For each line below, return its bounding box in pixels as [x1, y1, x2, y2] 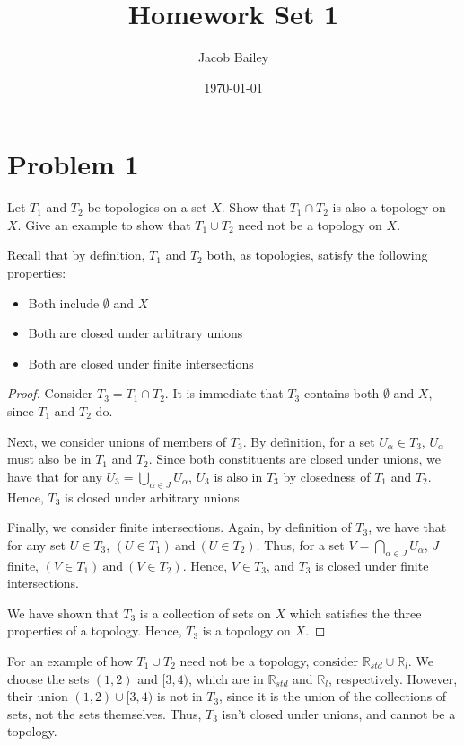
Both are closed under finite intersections [28, 353, 254, 372]
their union [7, 687, 68, 706]
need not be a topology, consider [179, 651, 358, 670]
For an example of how [7, 651, 133, 670]
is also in [214, 466, 263, 485]
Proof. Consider [7, 384, 93, 403]
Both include [28, 293, 100, 312]
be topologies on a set [87, 198, 207, 217]
